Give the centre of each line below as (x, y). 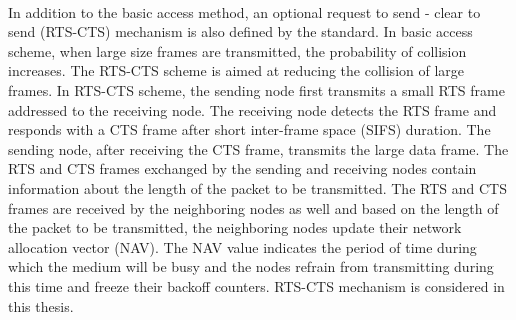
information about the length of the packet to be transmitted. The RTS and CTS (257, 187)
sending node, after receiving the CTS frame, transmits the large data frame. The (258, 148)
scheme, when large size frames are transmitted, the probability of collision (237, 50)
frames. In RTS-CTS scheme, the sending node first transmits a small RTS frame (256, 89)
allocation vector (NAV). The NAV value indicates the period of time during (242, 246)
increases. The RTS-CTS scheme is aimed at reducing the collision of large (236, 70)
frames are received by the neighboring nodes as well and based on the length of (253, 207)
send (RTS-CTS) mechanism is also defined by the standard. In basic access (240, 31)
